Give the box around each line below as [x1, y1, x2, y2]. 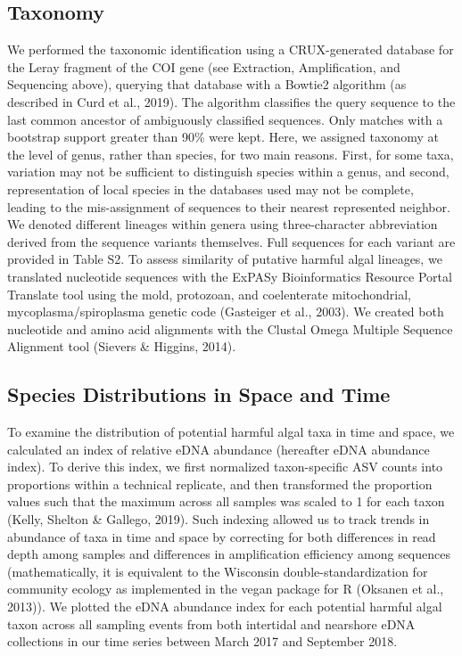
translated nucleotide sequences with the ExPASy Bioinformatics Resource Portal [7, 266, 452, 285]
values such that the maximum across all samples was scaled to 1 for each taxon [7, 492, 445, 511]
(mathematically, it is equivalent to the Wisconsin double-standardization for [7, 562, 428, 580]
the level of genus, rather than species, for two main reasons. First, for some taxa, [7, 144, 454, 163]
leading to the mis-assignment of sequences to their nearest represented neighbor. [7, 197, 450, 216]
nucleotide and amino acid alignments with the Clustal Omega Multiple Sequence [7, 319, 453, 338]
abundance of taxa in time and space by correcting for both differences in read [7, 527, 436, 545]
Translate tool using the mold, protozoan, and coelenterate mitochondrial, [7, 284, 412, 303]
